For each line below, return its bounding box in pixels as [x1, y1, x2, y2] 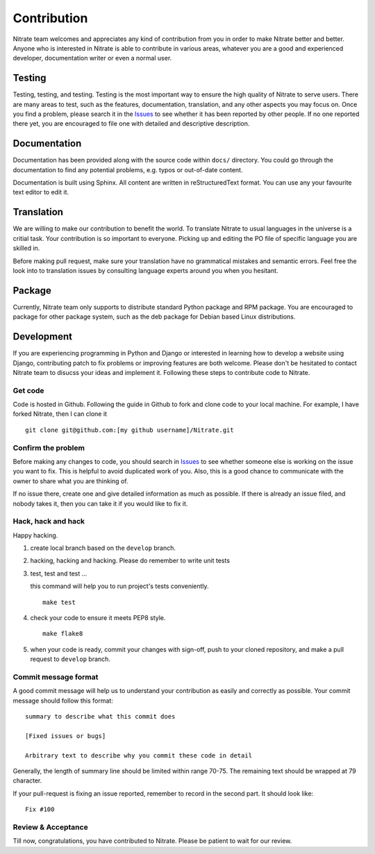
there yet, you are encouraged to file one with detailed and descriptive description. [12, 119, 250, 128]
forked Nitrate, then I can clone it [12, 410, 108, 418]
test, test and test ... [30, 569, 87, 578]
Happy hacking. [12, 531, 58, 539]
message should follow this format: [12, 696, 114, 705]
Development [12, 330, 73, 343]
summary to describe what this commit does [25, 712, 176, 721]
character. [12, 776, 42, 785]
